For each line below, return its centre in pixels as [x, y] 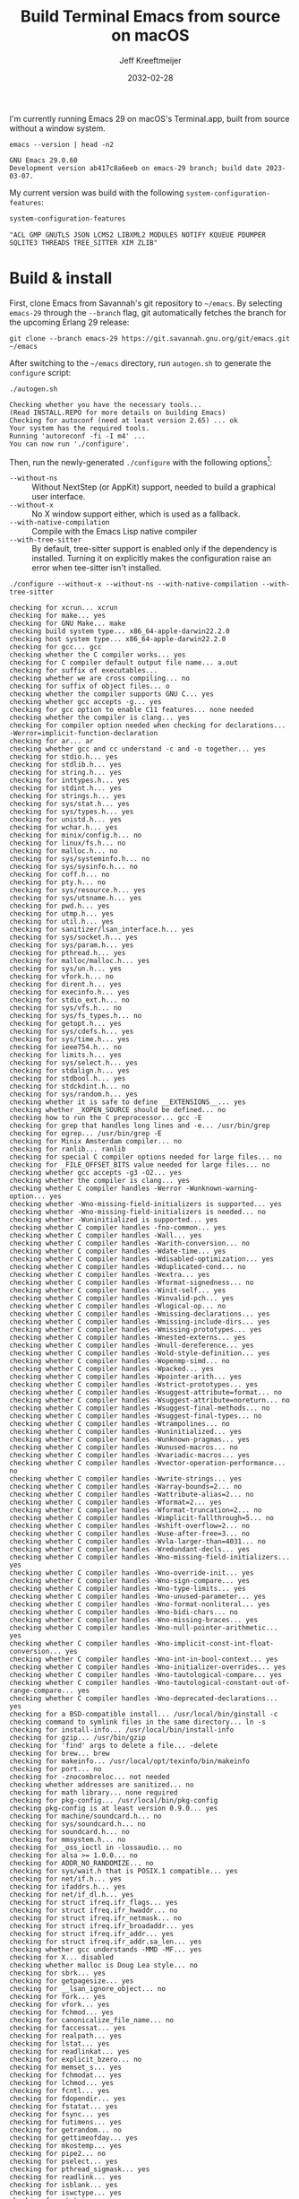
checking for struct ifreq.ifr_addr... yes [92, 1934]
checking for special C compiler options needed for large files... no [145, 1157]
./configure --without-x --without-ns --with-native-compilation [133, 585]
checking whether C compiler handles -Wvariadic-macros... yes [130, 1456]
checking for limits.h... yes [66, 1056]
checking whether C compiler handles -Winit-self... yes [118, 1291]
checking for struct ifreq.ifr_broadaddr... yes [102, 1926]
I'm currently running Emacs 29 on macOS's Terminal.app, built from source [149, 118]
